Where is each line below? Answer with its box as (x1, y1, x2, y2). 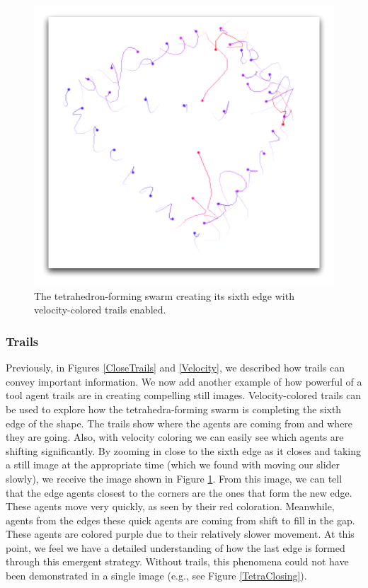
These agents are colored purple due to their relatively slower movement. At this (6, 526, 355, 541)
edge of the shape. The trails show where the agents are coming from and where (6, 415, 353, 430)
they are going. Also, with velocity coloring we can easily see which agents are (6, 430, 344, 444)
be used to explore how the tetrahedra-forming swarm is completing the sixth (6, 401, 342, 416)
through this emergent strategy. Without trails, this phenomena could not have (6, 554, 349, 569)
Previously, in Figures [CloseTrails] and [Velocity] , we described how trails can (6, 360, 345, 375)
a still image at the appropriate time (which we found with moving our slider (6, 457, 340, 472)
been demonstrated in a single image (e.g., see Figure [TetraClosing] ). (6, 568, 307, 583)
